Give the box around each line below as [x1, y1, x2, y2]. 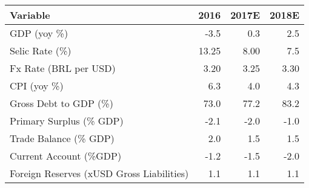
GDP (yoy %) [10, 26, 68, 40]
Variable [10, 8, 50, 22]
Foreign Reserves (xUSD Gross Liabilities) [10, 166, 189, 180]
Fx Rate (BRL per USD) [10, 61, 116, 75]
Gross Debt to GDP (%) [10, 96, 113, 110]
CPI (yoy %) [10, 79, 64, 92]
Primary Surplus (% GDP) [10, 114, 124, 128]
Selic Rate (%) [10, 44, 71, 57]
